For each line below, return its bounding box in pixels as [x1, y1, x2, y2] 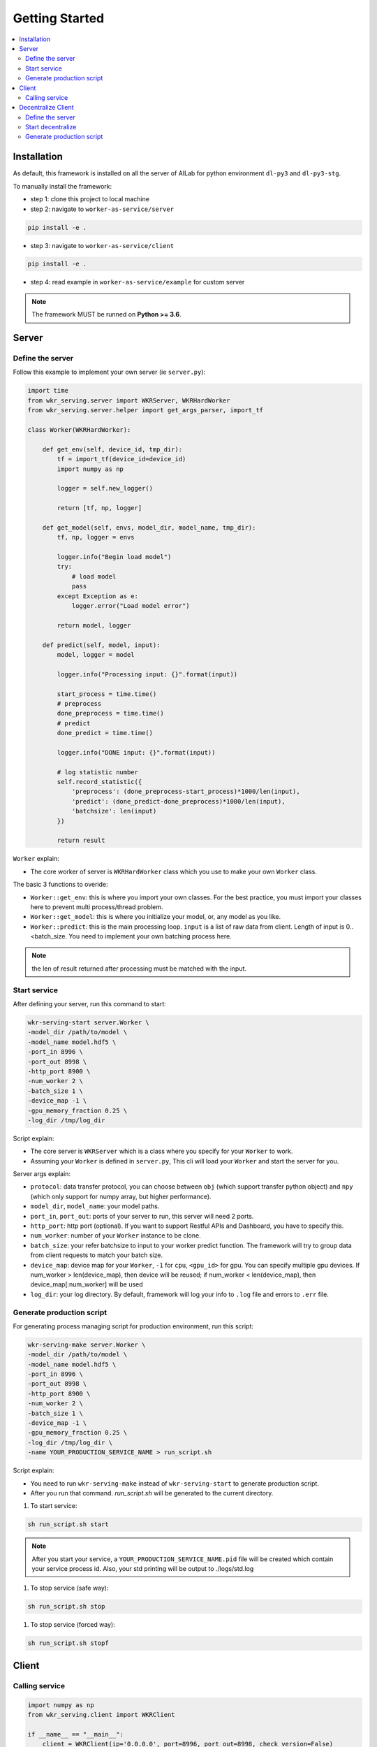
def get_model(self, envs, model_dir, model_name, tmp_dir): [42, 523, 256, 531]
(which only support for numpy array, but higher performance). [30, 1192, 212, 1201]
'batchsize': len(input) [71, 807, 157, 815]
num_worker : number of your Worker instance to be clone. [30, 1231, 202, 1240]
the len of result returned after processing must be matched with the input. [31, 964, 247, 973]
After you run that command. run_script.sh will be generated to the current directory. [30, 1488, 274, 1497]
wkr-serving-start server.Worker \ [27, 1018, 149, 1027]
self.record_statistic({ [57, 778, 142, 786]
